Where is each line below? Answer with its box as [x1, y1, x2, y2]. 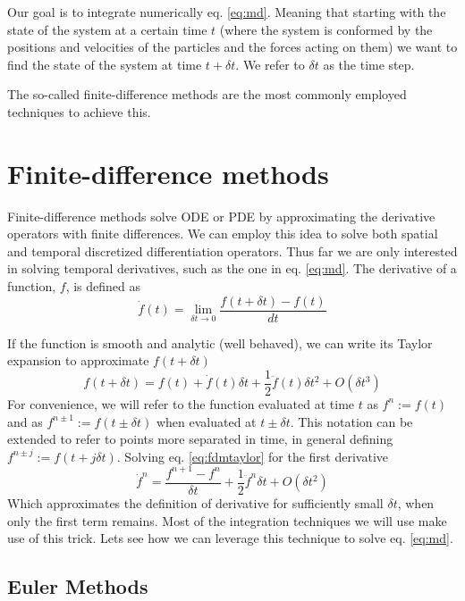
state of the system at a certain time [7, 20, 207, 38]
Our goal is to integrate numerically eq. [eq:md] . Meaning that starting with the [7, 3, 446, 21]
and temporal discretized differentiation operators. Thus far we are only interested [7, 241, 458, 260]
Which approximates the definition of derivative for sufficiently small [7, 493, 384, 512]
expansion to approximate [7, 351, 149, 370]
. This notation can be [290, 412, 413, 430]
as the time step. [323, 54, 415, 73]
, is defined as [65, 277, 140, 296]
